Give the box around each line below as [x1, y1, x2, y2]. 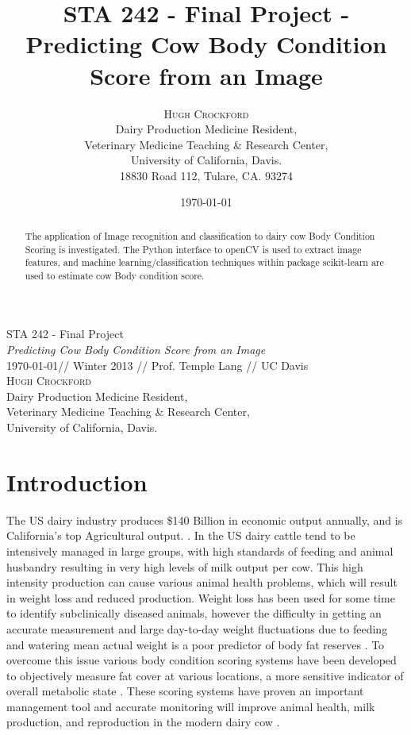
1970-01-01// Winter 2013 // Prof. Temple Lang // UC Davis [6, 356, 309, 373]
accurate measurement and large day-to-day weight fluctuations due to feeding [6, 620, 388, 637]
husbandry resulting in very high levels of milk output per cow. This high [6, 558, 363, 575]
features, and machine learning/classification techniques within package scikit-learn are [25, 256, 384, 269]
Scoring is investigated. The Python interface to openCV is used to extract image [25, 242, 362, 256]
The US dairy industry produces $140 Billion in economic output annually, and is [6, 511, 403, 528]
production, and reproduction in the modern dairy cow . [6, 714, 280, 730]
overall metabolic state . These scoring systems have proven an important [6, 683, 364, 699]
